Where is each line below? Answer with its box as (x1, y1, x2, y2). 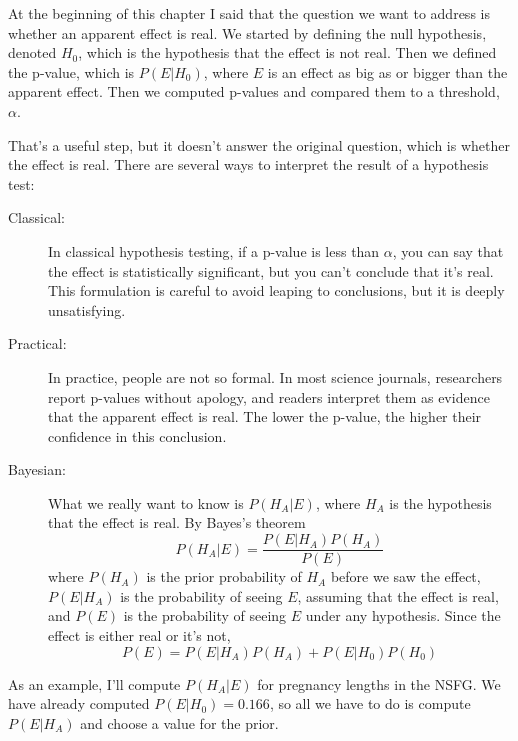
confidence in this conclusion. (48, 425, 227, 446)
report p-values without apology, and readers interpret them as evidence (48, 386, 490, 407)
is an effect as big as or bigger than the (267, 61, 508, 82)
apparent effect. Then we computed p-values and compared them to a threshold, (8, 81, 500, 102)
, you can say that (392, 240, 504, 261)
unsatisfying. (48, 299, 126, 320)
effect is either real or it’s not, (48, 624, 231, 645)
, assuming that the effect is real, (297, 585, 499, 606)
